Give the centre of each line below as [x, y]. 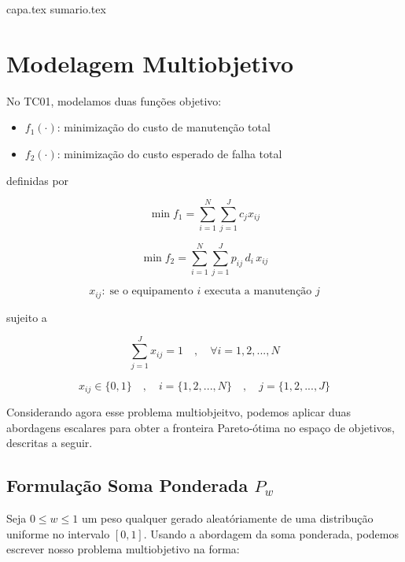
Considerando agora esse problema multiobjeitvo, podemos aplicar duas [179, 411]
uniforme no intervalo [58, 533]
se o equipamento [151, 292]
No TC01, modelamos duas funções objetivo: [114, 100]
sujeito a [27, 317]
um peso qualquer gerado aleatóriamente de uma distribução [227, 518]
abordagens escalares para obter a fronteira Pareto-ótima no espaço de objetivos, [201, 427]
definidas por [38, 180]
